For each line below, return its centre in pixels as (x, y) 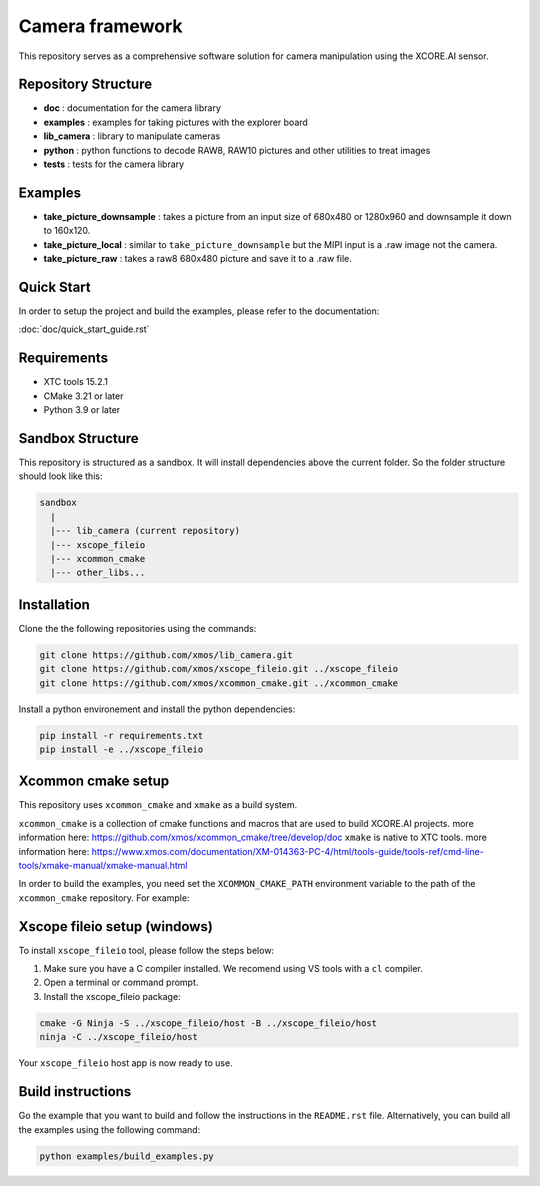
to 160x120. (67, 231)
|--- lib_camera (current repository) (145, 531)
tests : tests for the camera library (114, 164)
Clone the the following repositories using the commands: (137, 628)
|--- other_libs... (98, 573)
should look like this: (60, 476)
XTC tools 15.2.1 (76, 382)
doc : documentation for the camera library (132, 108)
